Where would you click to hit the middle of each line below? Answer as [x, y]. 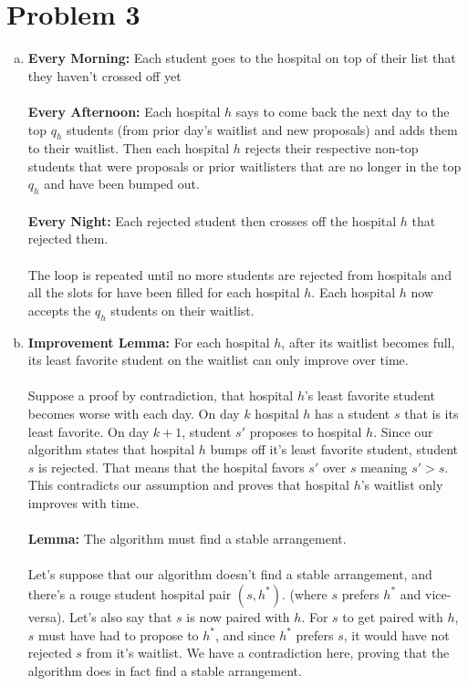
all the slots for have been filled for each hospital [164, 292]
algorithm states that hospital [111, 449]
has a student [353, 414]
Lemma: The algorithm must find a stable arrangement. [187, 539]
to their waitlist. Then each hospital [129, 148]
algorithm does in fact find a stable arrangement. [165, 670]
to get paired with [393, 616]
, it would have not [396, 634]
